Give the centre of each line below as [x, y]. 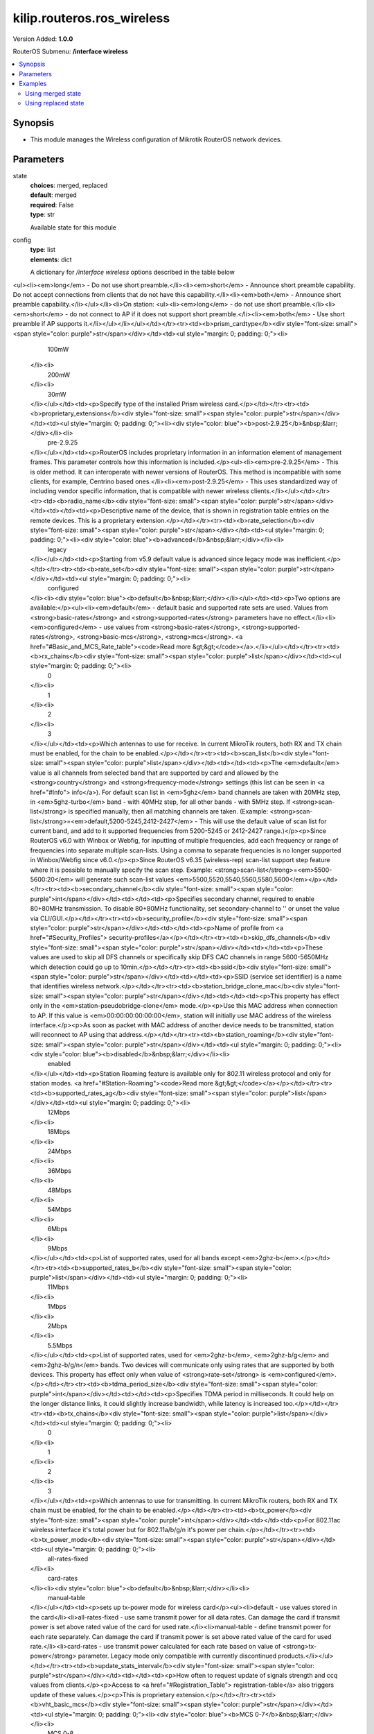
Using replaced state [55, 103]
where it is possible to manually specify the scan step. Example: [121, 870]
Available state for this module [73, 227]
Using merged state [53, 93]
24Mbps [60, 1151]
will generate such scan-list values [125, 879]
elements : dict [51, 259]
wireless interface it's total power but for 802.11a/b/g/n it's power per [128, 1530]
